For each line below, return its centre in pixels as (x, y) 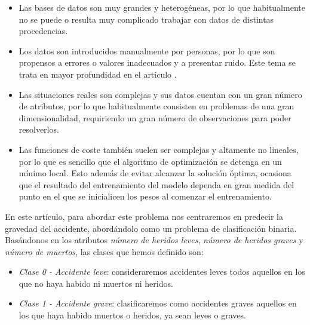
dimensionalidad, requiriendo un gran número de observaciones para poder (155, 117)
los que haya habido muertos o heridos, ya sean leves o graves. (132, 315)
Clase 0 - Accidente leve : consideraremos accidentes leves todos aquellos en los (162, 272)
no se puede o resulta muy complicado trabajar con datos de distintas (146, 19)
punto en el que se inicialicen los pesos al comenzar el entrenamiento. (145, 196)
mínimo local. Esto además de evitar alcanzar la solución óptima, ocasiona (155, 173)
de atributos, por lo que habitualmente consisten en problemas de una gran (156, 106)
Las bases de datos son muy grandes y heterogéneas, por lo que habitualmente (162, 7)
